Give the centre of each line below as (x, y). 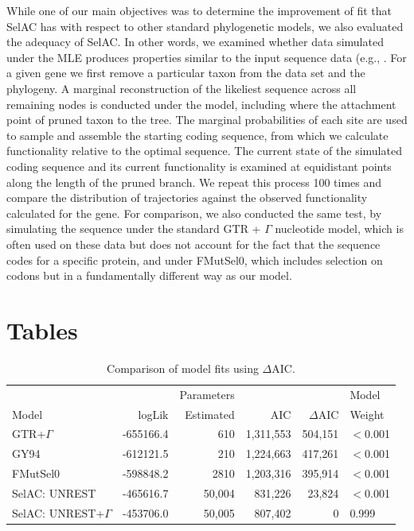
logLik (153, 414)
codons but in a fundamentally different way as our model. (149, 275)
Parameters (207, 394)
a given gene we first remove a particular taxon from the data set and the (186, 73)
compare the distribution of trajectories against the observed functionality (187, 198)
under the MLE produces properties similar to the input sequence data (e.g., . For (207, 57)
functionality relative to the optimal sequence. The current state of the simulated (204, 151)
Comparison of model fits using (183, 368)
